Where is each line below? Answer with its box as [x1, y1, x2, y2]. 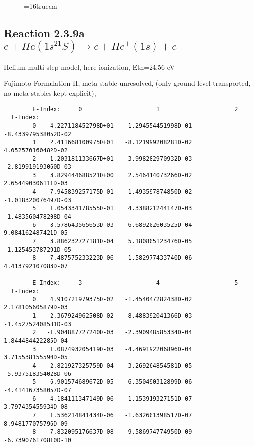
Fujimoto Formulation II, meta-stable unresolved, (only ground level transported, [4, 78, 251, 88]
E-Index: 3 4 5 [32, 279, 238, 287]
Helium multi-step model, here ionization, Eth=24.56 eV [4, 61, 175, 72]
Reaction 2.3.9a [4, 25, 85, 40]
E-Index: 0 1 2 [32, 105, 238, 113]
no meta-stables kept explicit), [4, 87, 96, 98]
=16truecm [24, 1, 57, 11]
